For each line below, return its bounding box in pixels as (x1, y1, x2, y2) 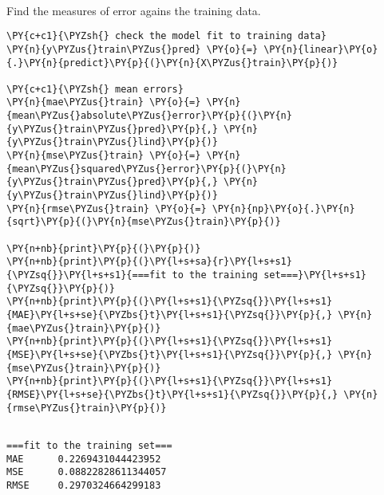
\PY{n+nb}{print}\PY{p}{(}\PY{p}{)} (6, 242, 201, 254)
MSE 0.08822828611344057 (6, 466, 167, 478)
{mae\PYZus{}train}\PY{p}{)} (6, 322, 161, 334)
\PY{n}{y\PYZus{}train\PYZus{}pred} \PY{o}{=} (6, 43, 258, 55)
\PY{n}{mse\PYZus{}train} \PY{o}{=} (6, 150, 201, 162)
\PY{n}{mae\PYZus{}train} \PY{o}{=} (6, 96, 201, 108)
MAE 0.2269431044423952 (6, 453, 161, 465)
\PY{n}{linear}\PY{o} (263, 43, 378, 55)
